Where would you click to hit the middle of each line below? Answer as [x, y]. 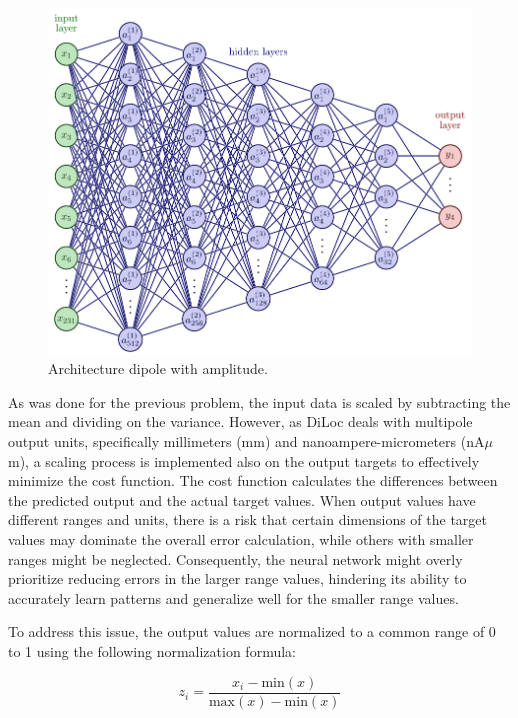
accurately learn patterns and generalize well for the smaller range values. [233, 597]
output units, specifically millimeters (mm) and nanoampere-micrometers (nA [246, 441]
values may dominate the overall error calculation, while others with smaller [241, 539]
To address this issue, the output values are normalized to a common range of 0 [252, 631]
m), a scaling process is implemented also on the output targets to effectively [244, 460]
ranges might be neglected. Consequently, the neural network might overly [235, 558]
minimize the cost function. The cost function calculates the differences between [253, 480]
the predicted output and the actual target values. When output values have [242, 499]
